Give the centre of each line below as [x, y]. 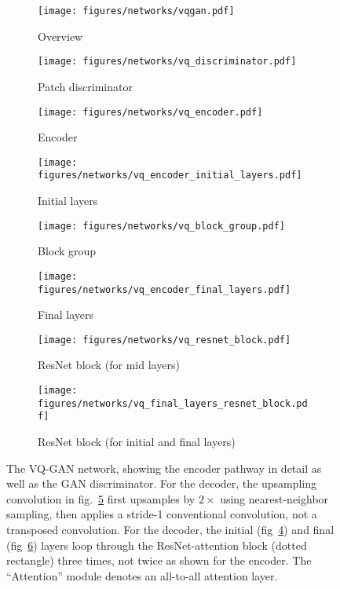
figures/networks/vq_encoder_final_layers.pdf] [165, 289]
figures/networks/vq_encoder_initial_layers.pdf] [170, 176]
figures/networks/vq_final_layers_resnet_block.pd [173, 403]
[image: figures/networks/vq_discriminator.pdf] [167, 62]
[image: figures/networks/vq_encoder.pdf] [150, 112]
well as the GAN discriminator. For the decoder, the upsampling [162, 483]
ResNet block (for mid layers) [109, 365]
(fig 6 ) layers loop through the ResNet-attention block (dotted [157, 545]
